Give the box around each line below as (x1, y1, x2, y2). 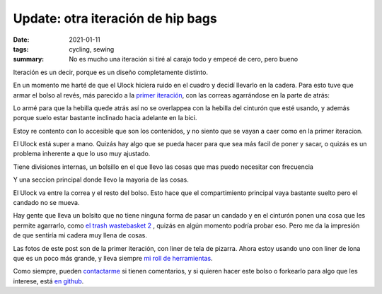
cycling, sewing (69, 45, 115, 53)
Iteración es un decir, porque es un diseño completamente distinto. (13, 68, 209, 76)
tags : (13, 45, 29, 53)
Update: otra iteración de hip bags (13, 11, 217, 26)
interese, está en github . (13, 276, 84, 286)
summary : (13, 55, 45, 64)
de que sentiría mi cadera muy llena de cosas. (13, 231, 148, 240)
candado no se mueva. (13, 199, 80, 207)
